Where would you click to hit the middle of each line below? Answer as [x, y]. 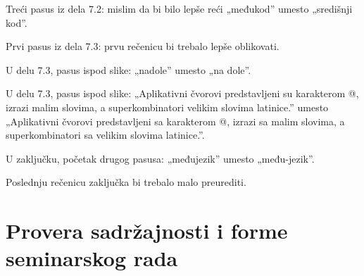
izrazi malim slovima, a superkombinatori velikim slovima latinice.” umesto [167, 107]
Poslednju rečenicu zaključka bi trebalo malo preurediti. [126, 182]
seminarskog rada [92, 258]
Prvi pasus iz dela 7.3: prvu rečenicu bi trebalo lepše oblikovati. [143, 46]
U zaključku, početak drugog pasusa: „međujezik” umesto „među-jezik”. [160, 158]
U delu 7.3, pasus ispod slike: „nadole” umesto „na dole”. [128, 69]
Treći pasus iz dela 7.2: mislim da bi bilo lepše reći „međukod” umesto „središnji [179, 8]
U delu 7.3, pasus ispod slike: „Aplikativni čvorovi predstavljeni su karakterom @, [182, 93]
